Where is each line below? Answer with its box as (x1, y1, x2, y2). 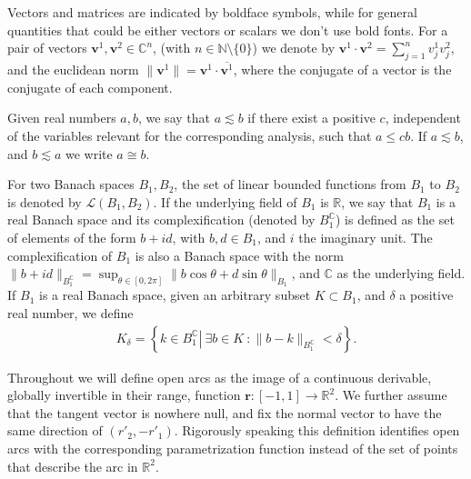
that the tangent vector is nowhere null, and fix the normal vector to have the (7, 403, 442, 422)
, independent (385, 108, 461, 127)
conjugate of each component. (7, 77, 173, 96)
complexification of (7, 245, 113, 264)
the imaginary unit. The (298, 228, 433, 247)
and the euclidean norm (7, 60, 139, 79)
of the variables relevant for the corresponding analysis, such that (7, 126, 372, 145)
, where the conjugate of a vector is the (233, 60, 452, 79)
